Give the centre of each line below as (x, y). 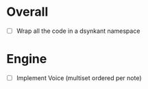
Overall (27, 12)
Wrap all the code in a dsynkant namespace (78, 31)
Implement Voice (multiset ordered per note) (79, 78)
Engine (27, 59)
